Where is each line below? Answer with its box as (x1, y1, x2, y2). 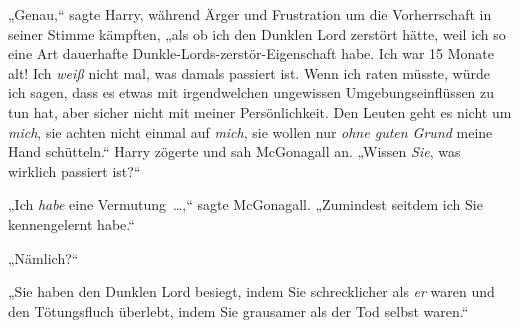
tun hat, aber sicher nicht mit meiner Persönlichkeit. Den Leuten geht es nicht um (8, 101, 512, 122)
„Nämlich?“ (8, 247, 79, 268)
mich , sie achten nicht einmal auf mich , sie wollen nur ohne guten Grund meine (8, 121, 493, 142)
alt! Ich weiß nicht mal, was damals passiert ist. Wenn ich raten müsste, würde (8, 62, 491, 83)
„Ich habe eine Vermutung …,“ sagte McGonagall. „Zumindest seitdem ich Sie (8, 194, 483, 215)
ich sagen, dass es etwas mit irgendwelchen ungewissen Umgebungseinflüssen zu (8, 82, 495, 103)
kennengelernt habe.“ (8, 213, 135, 234)
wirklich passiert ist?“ (8, 160, 141, 181)
